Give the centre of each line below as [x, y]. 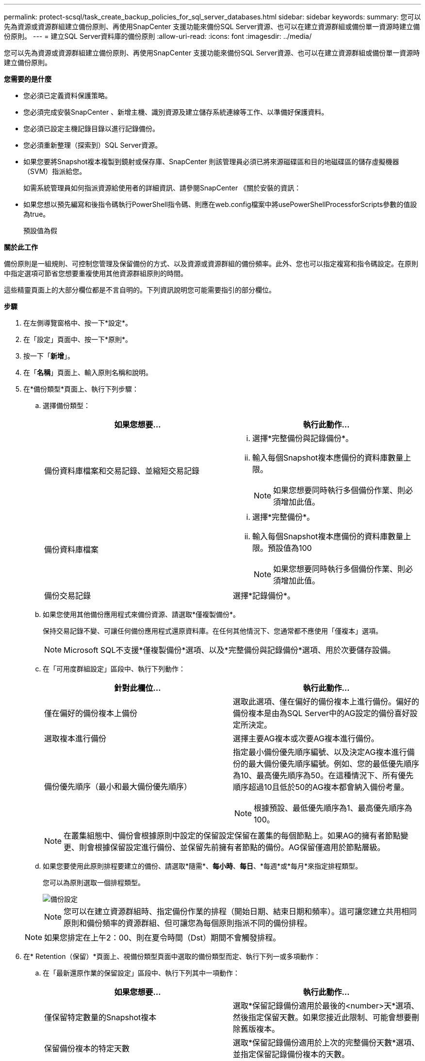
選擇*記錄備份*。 [264, 596]
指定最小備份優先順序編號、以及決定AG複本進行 [320, 752]
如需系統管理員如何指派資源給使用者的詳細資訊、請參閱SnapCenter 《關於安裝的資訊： [162, 188]
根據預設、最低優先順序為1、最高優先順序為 [333, 808]
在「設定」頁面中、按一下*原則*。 [78, 339]
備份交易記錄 [68, 596]
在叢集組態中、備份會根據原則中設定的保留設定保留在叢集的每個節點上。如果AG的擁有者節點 [232, 836]
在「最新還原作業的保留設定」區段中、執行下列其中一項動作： [141, 973]
